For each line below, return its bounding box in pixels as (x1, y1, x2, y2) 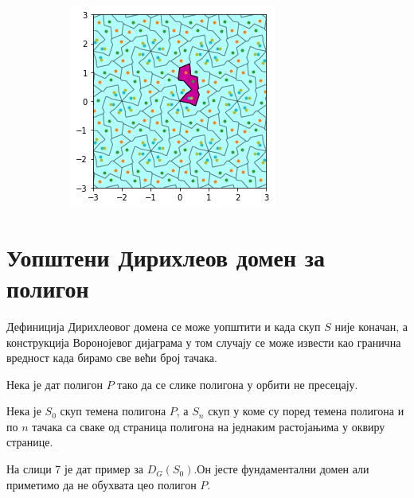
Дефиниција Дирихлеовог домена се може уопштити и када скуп (6, 317, 321, 334)
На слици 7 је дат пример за (6, 461, 143, 477)
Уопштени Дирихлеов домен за (6, 240, 326, 273)
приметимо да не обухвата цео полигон (6, 476, 197, 492)
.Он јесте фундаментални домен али (193, 461, 369, 477)
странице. (6, 434, 53, 450)
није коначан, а (334, 317, 408, 334)
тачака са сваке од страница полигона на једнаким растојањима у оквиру (32, 418, 385, 434)
